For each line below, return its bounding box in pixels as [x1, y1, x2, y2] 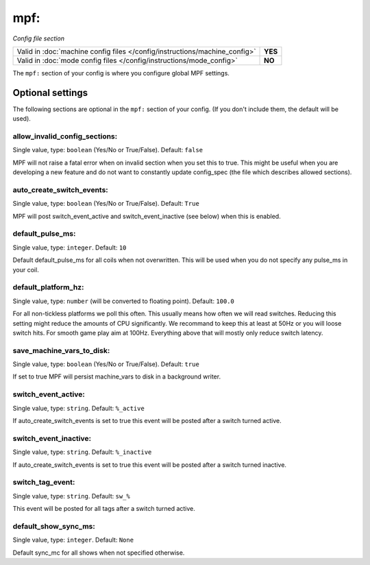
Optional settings [12, 86, 88, 99]
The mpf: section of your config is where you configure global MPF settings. [12, 69, 230, 77]
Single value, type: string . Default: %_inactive [12, 448, 152, 456]
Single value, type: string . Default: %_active [12, 404, 145, 412]
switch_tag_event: [12, 477, 75, 487]
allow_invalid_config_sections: [12, 132, 118, 141]
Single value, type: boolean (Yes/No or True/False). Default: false [12, 146, 203, 154]
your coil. [12, 265, 39, 274]
